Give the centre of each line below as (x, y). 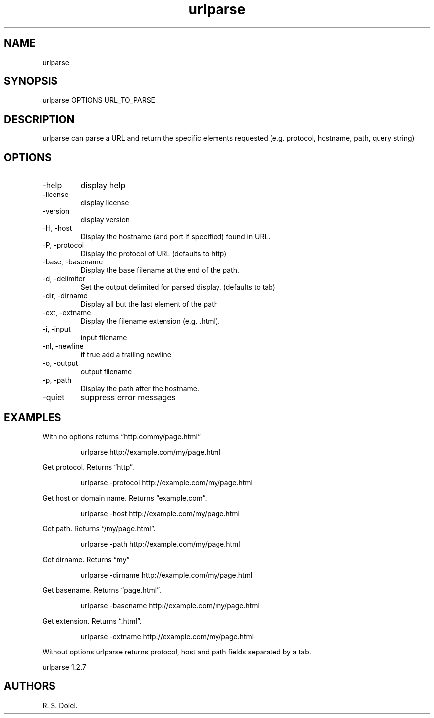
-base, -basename (73, 262)
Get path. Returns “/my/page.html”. (99, 528)
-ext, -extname (67, 313)
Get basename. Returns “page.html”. (102, 590)
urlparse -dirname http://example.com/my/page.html (166, 575)
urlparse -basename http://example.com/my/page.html (170, 605)
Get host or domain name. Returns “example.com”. (125, 498)
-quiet (54, 398)
